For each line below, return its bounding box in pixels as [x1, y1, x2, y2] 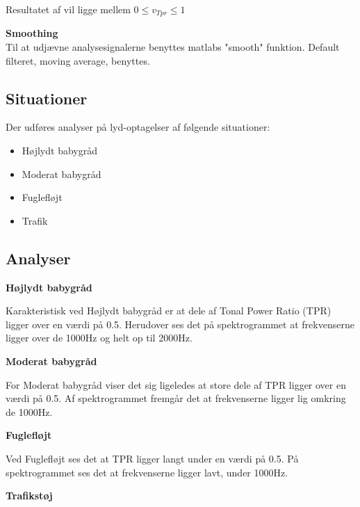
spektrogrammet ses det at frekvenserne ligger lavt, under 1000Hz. [6, 465, 288, 479]
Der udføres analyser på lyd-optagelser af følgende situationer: [6, 120, 270, 134]
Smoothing [6, 26, 58, 40]
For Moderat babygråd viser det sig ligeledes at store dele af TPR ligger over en [6, 377, 346, 392]
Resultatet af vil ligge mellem [6, 2, 131, 16]
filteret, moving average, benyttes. [6, 53, 150, 67]
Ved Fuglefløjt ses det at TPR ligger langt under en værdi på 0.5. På [6, 451, 299, 465]
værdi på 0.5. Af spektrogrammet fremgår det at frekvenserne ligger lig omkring [6, 391, 346, 405]
